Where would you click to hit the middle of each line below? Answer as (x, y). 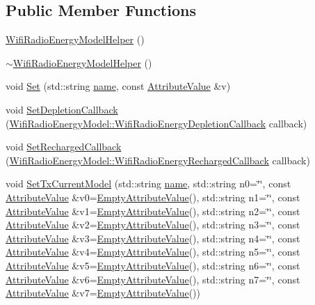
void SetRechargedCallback (64, 147)
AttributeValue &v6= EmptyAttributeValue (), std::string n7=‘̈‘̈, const (153, 279)
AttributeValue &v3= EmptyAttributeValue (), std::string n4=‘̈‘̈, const (153, 238)
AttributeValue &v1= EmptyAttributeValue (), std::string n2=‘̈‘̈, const (153, 211)
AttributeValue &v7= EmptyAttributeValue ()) (103, 293)
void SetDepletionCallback (62, 109)
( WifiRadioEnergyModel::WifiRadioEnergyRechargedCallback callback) (158, 160)
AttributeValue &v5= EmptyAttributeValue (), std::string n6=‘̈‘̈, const (153, 265)
